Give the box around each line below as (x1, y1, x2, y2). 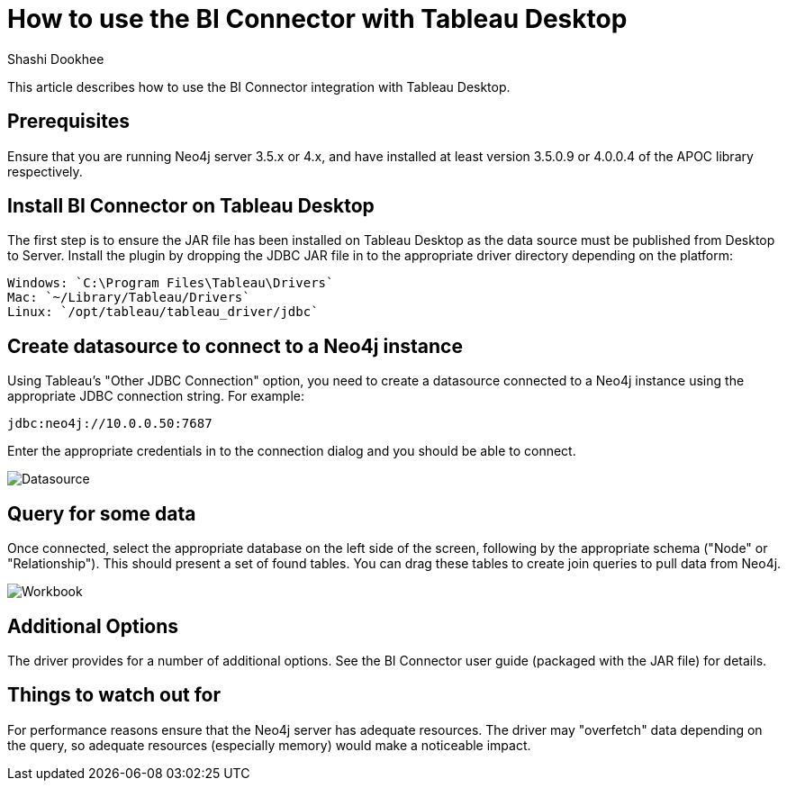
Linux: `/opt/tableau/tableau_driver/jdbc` (7, 304, 319, 320)
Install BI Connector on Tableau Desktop (7, 195, 375, 218)
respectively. (7, 163, 83, 179)
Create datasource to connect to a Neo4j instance (7, 334, 463, 358)
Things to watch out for (7, 684, 222, 707)
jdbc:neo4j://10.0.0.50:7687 (7, 416, 213, 431)
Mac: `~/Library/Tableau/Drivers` (7, 290, 250, 305)
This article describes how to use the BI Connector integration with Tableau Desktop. (7, 78, 511, 95)
